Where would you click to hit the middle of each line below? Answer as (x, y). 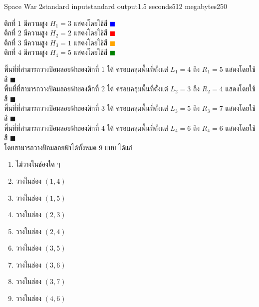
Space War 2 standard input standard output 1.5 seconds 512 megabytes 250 (116, 6)
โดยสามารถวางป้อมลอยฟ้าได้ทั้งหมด (50, 147)
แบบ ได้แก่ (119, 147)
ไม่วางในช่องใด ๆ (38, 164)
